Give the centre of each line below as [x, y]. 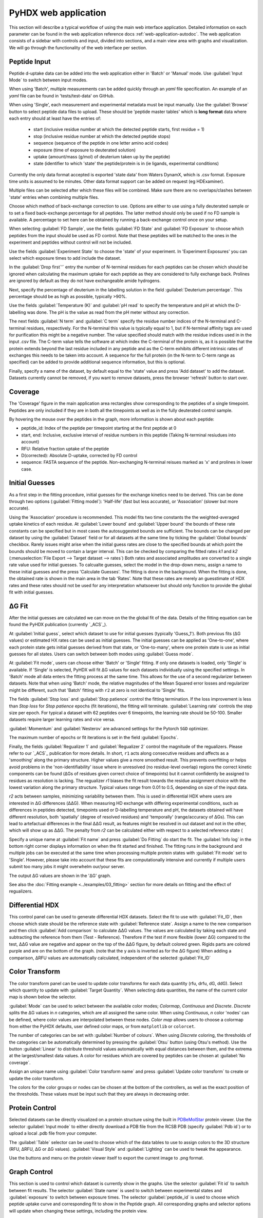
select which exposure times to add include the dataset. [65, 258]
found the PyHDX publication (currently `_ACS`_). [58, 625]
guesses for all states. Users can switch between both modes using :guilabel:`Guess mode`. [101, 654]
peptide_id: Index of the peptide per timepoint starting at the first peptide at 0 [99, 428]
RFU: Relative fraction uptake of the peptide [65, 449]
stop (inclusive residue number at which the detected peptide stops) [102, 136]
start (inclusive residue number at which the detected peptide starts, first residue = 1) [119, 130]
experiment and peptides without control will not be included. [71, 242]
